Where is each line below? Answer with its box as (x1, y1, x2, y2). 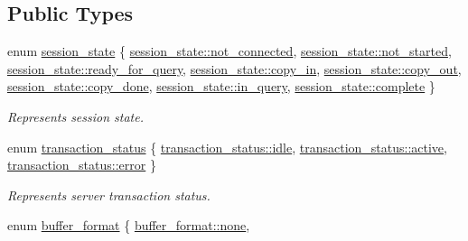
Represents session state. (7, 107, 145, 125)
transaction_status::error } (7, 155, 156, 174)
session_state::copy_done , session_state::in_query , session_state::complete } (7, 77, 435, 96)
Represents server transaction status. (7, 185, 211, 204)
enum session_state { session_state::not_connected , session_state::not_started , (7, 42, 452, 60)
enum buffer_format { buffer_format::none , (7, 216, 250, 235)
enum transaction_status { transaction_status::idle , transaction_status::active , (7, 137, 447, 156)
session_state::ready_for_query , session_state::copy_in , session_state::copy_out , (7, 59, 462, 78)
